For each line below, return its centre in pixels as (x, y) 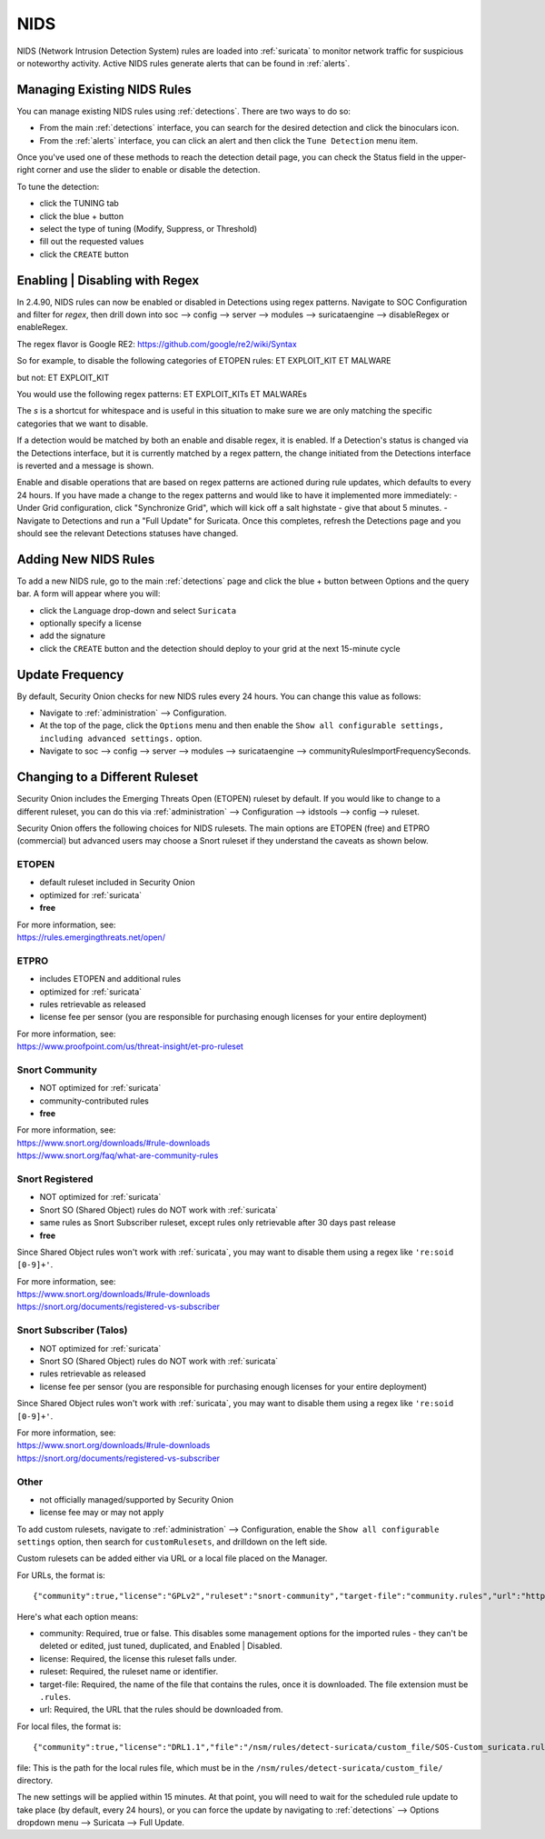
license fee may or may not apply (102, 1513)
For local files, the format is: (69, 1726)
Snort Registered (55, 1179)
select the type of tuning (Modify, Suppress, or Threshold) (149, 228)
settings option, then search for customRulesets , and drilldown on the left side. (172, 1542)
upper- (454, 157)
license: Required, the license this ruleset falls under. (138, 1658)
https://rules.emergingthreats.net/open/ (91, 937)
